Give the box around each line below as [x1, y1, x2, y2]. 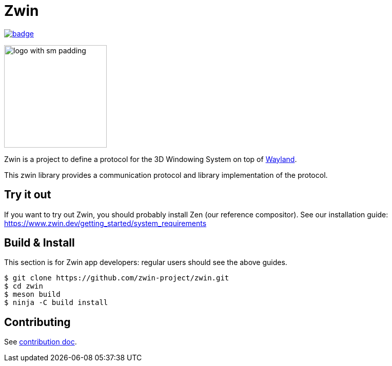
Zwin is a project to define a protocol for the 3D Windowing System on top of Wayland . [4, 154, 297, 164]
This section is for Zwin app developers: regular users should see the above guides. [4, 258, 287, 267]
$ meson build [4, 290, 61, 299]
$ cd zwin [4, 282, 43, 291]
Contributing [4, 315, 71, 329]
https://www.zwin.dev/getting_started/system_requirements [4, 218, 207, 228]
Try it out [4, 188, 51, 201]
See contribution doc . [4, 337, 77, 347]
